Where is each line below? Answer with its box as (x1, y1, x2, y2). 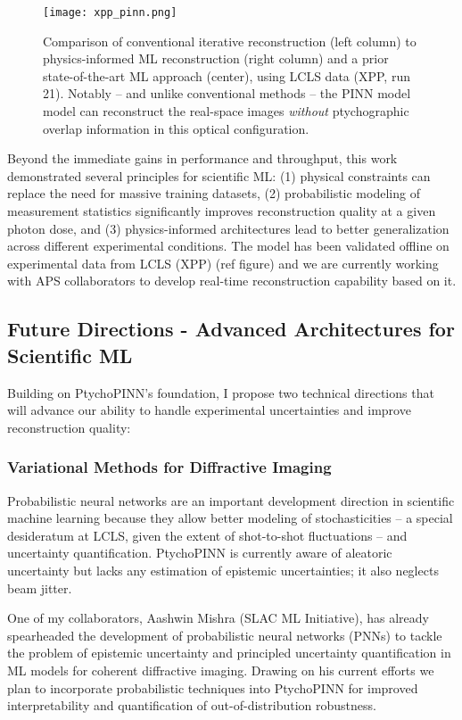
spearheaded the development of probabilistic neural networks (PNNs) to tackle (7, 625, 442, 644)
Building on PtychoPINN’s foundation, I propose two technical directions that (7, 383, 434, 401)
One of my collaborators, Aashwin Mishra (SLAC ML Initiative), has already (7, 608, 429, 627)
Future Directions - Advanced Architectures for (7, 315, 455, 343)
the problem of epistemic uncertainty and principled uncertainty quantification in (7, 643, 451, 662)
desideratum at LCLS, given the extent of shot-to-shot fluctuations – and (7, 526, 408, 544)
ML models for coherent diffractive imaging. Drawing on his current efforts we (7, 660, 434, 679)
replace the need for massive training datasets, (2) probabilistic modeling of (7, 184, 420, 203)
